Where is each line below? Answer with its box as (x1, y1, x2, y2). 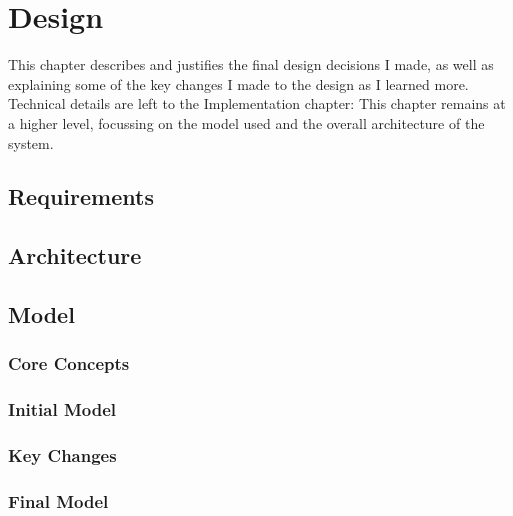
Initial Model (8, 397, 117, 422)
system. (8, 132, 54, 153)
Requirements (8, 181, 154, 212)
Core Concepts (8, 351, 130, 376)
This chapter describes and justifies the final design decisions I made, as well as (8, 54, 494, 75)
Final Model (8, 488, 109, 513)
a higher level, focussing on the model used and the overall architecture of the (8, 112, 485, 133)
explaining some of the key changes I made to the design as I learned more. (8, 73, 469, 94)
